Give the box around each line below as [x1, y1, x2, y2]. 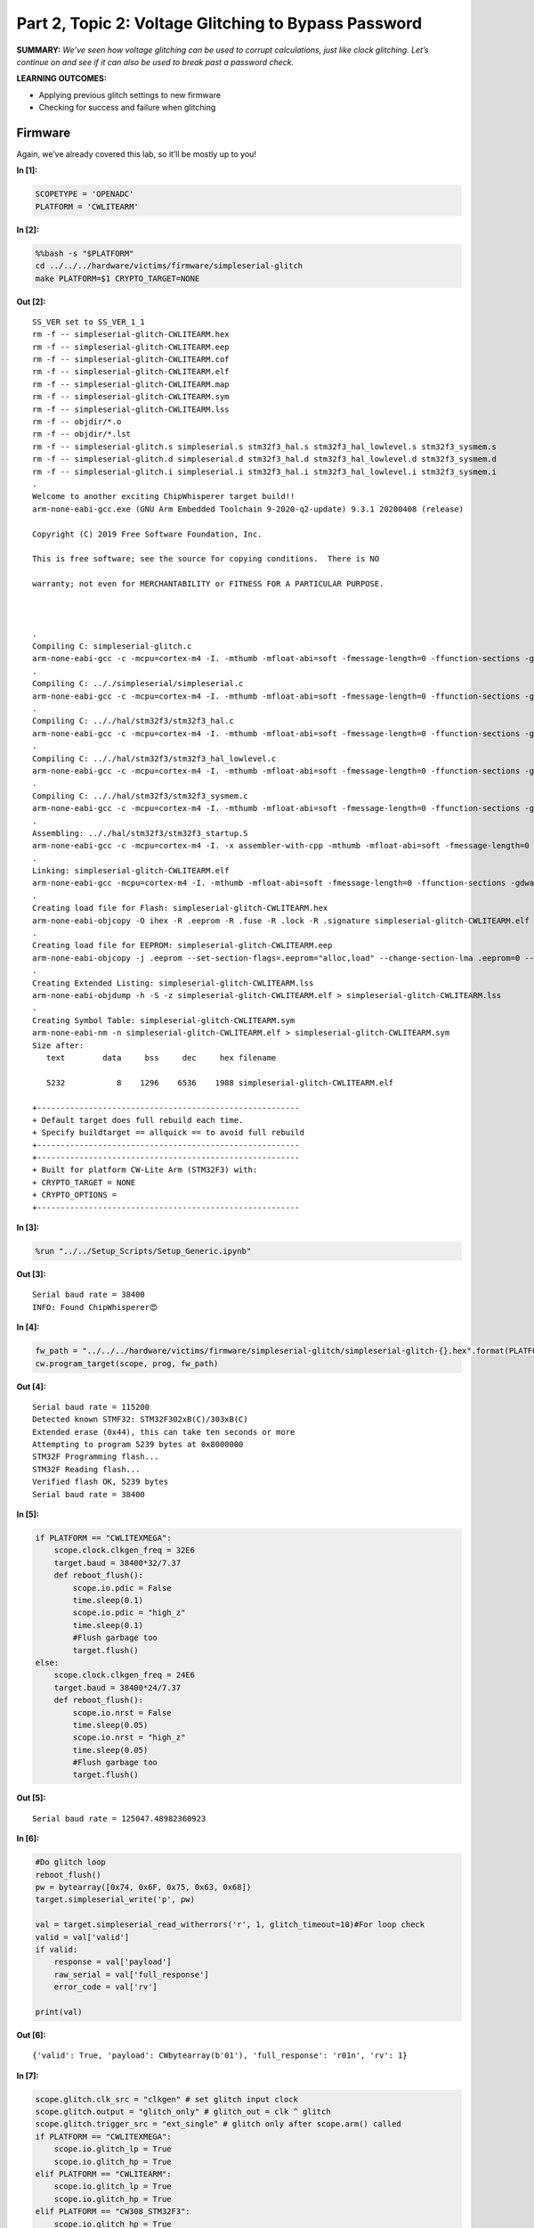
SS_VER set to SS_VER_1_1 [32, 316, 146, 327]
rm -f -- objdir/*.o [32, 417, 122, 427]
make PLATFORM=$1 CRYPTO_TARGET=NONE [35, 273, 200, 283]
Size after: [32, 1040, 85, 1051]
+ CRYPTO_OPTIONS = [32, 1190, 117, 1200]
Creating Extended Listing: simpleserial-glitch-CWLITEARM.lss [32, 978, 314, 988]
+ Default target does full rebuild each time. [32, 1115, 244, 1125]
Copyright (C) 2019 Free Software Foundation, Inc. [32, 528, 263, 539]
